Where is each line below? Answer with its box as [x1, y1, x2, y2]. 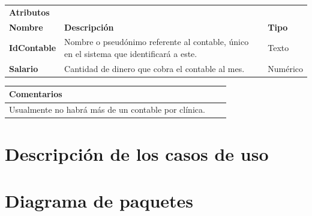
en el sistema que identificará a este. [64, 47, 197, 60]
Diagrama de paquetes [5, 188, 194, 212]
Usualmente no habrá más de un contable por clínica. [9, 103, 205, 116]
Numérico [268, 62, 303, 74]
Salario [9, 62, 38, 74]
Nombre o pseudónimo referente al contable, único [64, 35, 249, 48]
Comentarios [9, 88, 62, 100]
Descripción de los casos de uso [5, 141, 269, 166]
